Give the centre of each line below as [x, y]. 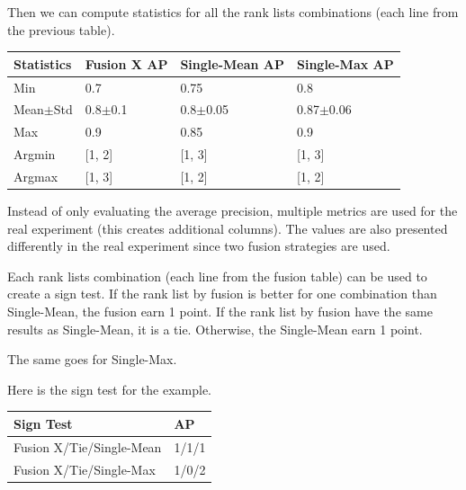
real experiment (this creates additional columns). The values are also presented [228, 228]
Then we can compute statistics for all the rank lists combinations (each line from [233, 12]
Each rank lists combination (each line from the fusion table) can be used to [217, 276]
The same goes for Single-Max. [92, 359]
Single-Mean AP [232, 63]
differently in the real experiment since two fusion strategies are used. [199, 246]
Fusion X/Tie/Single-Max [85, 469]
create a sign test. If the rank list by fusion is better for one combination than [222, 294]
